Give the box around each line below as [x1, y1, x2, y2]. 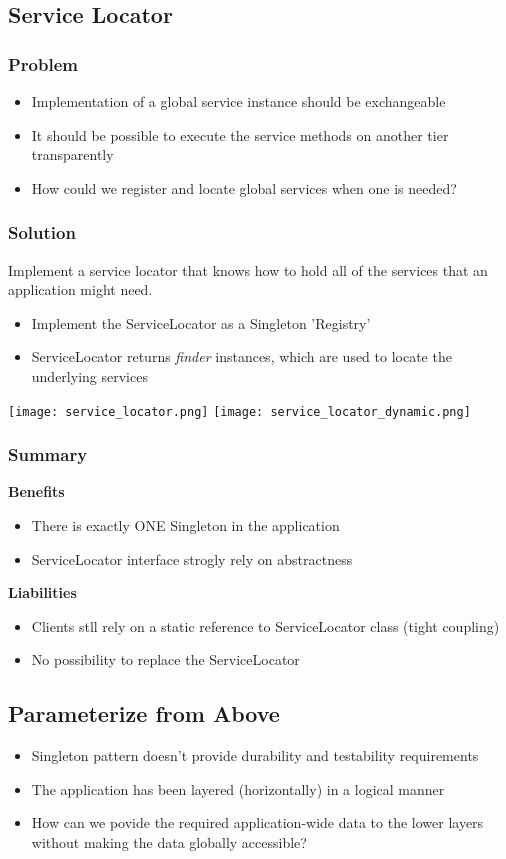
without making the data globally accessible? [31, 831, 307, 852]
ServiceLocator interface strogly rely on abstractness [31, 548, 353, 569]
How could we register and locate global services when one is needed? [31, 177, 457, 198]
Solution [8, 220, 76, 245]
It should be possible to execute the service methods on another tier [31, 124, 449, 145]
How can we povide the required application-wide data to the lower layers [31, 812, 484, 833]
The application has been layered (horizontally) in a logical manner [31, 778, 445, 799]
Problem [8, 51, 78, 76]
